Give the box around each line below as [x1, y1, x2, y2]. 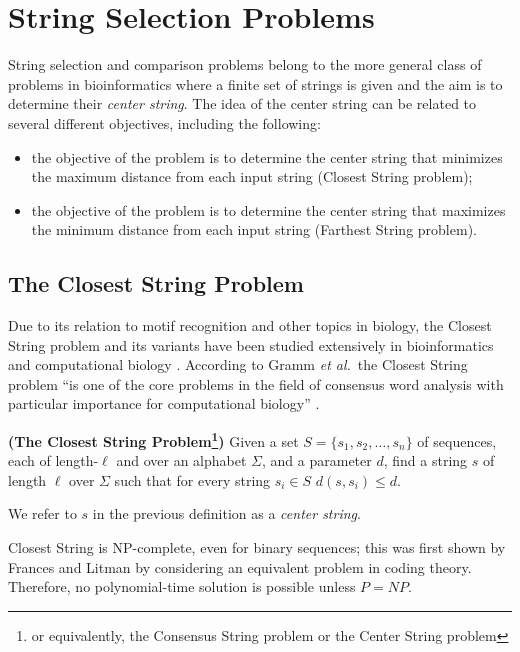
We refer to [8, 503, 77, 524]
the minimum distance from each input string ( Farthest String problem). [31, 219, 477, 240]
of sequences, [417, 430, 497, 451]
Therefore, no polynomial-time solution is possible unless [8, 576, 356, 597]
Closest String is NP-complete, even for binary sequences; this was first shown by [8, 537, 506, 558]
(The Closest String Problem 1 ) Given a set [8, 428, 299, 451]
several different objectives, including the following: [8, 112, 321, 133]
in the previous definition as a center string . [92, 503, 361, 524]
